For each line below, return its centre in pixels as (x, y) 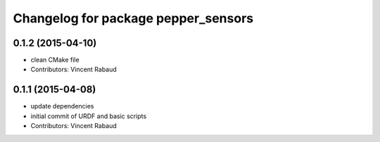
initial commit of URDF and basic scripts (89, 116)
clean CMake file (55, 60)
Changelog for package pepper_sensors (133, 18)
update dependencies (62, 106)
